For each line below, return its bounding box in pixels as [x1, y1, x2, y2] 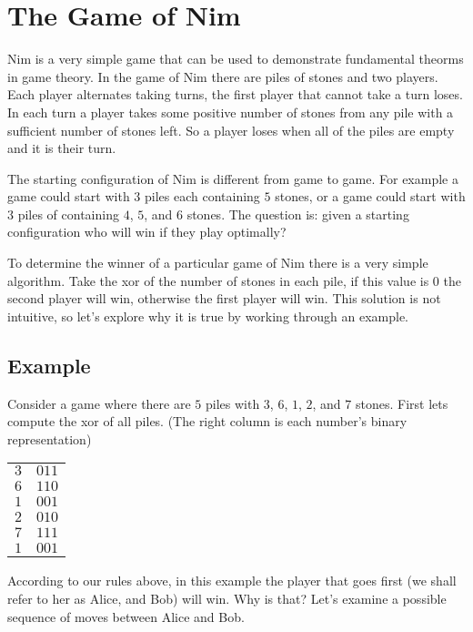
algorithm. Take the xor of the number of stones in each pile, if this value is [7, 270, 429, 290]
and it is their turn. [7, 138, 116, 158]
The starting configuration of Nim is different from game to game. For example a [7, 168, 458, 188]
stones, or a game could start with [275, 187, 466, 206]
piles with [205, 393, 260, 413]
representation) [7, 429, 92, 448]
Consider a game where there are [7, 393, 191, 413]
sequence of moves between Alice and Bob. [7, 607, 245, 626]
